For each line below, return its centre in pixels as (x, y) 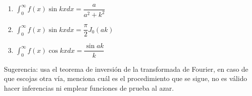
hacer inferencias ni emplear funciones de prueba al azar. (89, 88)
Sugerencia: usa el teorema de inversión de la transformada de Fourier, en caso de (126, 69)
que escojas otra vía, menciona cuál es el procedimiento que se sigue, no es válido (126, 78)
